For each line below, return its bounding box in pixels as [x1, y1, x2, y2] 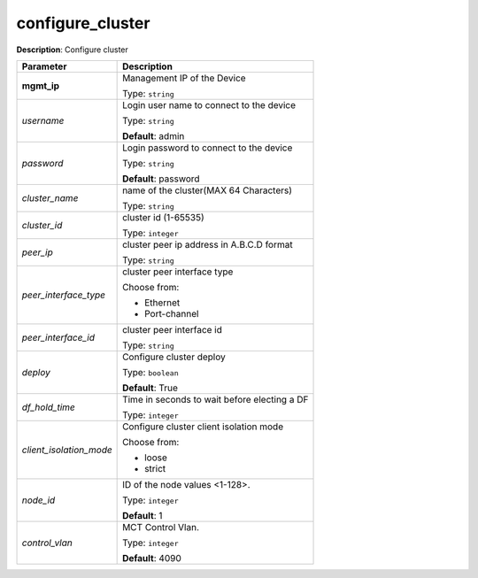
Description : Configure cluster [16, 44, 128, 55]
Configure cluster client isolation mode [122, 420, 283, 433]
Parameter [21, 60, 67, 73]
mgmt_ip [21, 80, 60, 92]
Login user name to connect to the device [122, 98, 297, 111]
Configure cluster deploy [122, 351, 226, 363]
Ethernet [144, 297, 181, 309]
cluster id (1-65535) [122, 211, 204, 223]
